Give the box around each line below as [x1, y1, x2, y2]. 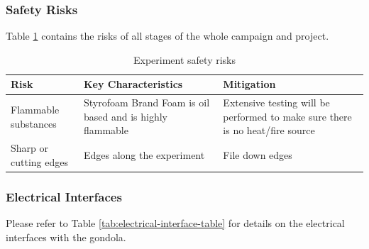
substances [11, 116, 57, 131]
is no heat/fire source [223, 123, 315, 138]
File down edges [223, 148, 292, 162]
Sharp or [11, 140, 48, 155]
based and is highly [83, 109, 167, 123]
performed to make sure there [223, 109, 352, 123]
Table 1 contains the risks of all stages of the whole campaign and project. [6, 28, 329, 43]
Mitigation [223, 77, 276, 92]
